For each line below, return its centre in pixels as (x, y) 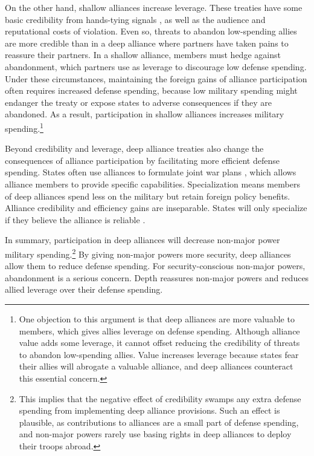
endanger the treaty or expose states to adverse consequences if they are (138, 102)
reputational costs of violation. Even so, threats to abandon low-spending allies (151, 31)
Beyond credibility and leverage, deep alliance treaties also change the (134, 148)
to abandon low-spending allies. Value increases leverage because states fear (159, 354)
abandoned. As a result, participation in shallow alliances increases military (145, 114)
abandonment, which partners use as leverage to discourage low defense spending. (156, 66)
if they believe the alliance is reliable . (75, 219)
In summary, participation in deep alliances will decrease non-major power (143, 240)
